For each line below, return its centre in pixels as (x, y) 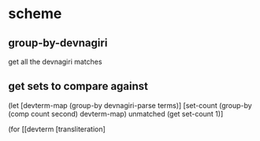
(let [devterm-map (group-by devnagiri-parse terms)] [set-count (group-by (130, 105)
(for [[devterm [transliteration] (57, 129)
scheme (35, 14)
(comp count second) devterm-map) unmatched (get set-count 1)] (116, 113)
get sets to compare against (78, 86)
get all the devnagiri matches (55, 61)
